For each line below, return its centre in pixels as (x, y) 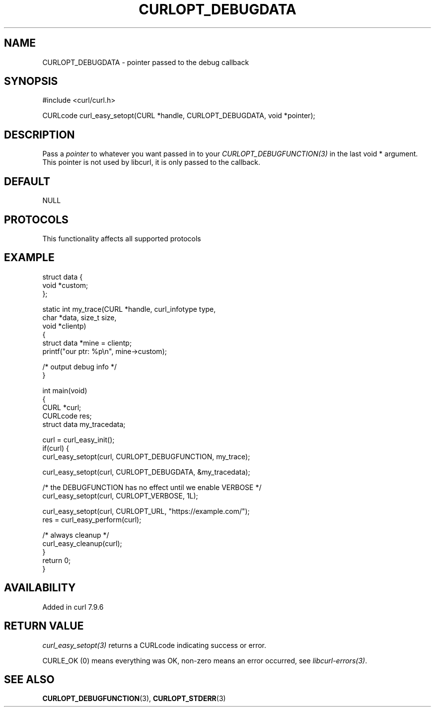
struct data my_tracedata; (84, 424)
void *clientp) (64, 326)
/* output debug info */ (79, 366)
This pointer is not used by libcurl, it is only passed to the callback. (151, 162)
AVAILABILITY (40, 588)
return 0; (57, 560)
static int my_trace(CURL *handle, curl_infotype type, (129, 309)
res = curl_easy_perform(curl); (92, 519)
